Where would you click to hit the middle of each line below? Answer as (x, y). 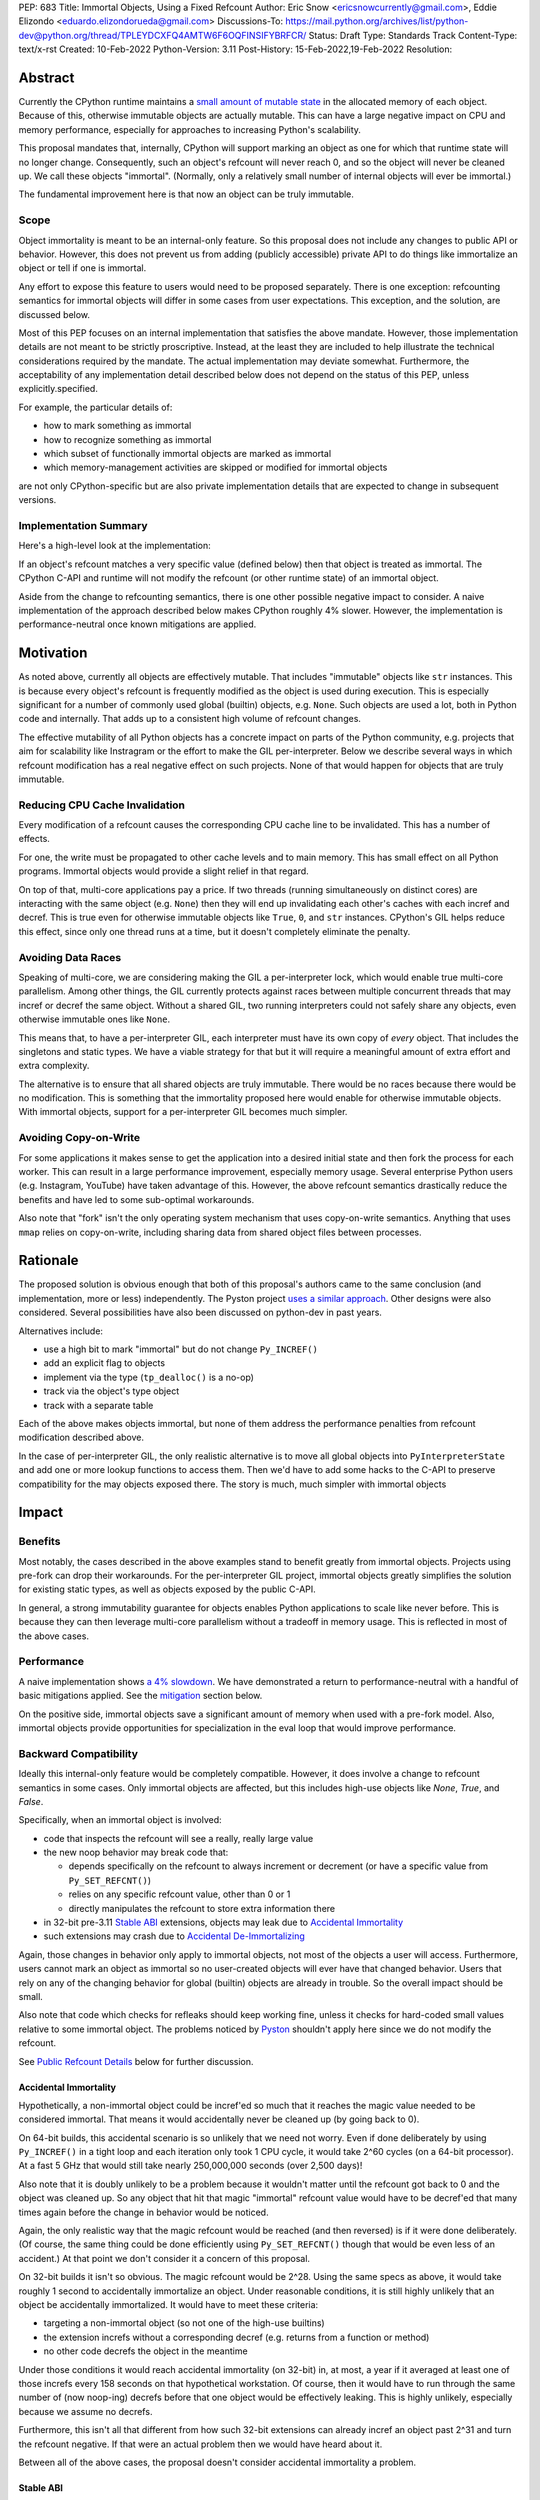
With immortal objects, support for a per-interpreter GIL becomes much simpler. (183, 1112)
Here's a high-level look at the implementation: (115, 546)
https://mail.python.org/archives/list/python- (377, 21)
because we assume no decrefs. (85, 2411)
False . (31, 1801)
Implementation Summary (83, 525)
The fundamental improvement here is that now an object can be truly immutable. (186, 194)
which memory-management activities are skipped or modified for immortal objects (215, 467)
